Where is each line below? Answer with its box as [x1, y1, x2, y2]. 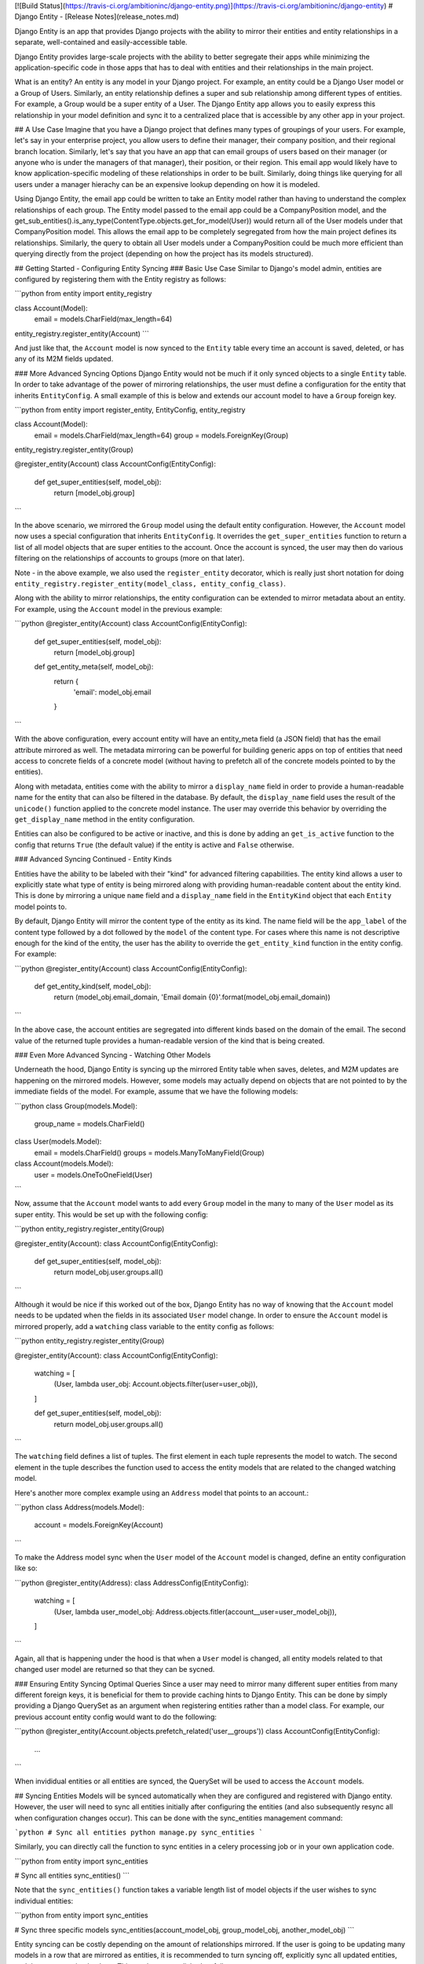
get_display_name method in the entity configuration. [14, 815, 196, 824]
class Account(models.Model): [14, 1159, 114, 1168]
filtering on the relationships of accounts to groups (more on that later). [14, 554, 245, 563]
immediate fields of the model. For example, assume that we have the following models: [14, 1086, 298, 1096]
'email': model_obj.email [73, 687, 152, 697]
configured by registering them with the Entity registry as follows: [14, 274, 227, 284]
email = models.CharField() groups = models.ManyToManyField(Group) [34, 1148, 265, 1157]
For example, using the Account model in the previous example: [14, 604, 223, 614]
